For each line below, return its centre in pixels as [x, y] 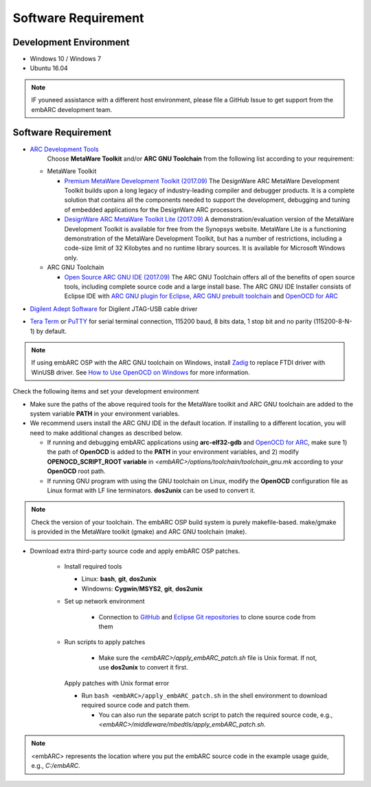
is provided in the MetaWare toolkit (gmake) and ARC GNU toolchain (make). [139, 532]
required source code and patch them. [136, 705]
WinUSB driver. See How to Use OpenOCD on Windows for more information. [140, 372]
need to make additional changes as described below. [106, 433]
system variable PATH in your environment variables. [105, 413]
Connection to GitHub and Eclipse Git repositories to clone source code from [207, 617]
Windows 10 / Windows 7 [66, 59]
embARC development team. [72, 109]
